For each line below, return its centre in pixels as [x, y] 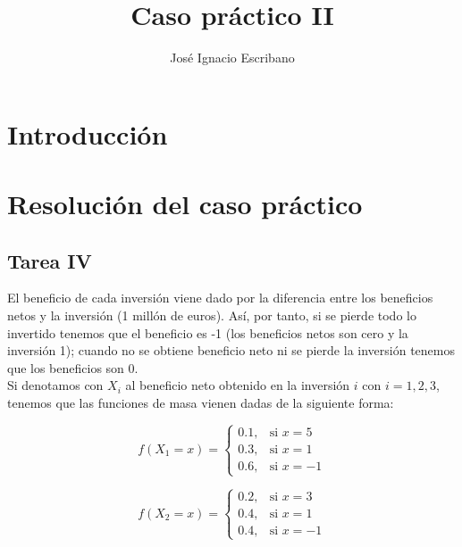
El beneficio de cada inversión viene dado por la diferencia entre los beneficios [220, 298]
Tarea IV [50, 260]
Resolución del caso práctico [185, 204]
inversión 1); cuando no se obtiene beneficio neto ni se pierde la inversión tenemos [231, 350]
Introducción [88, 133]
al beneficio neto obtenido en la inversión [238, 385]
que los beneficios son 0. [73, 367]
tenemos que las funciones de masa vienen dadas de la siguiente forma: [201, 403]
